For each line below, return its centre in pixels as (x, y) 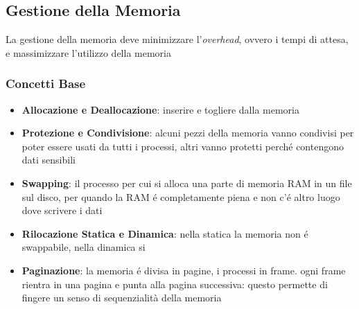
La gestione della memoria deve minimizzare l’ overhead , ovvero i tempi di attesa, (177, 39)
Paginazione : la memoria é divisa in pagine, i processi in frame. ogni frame (184, 270)
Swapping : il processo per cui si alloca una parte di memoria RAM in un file (187, 183)
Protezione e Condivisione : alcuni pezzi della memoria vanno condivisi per (188, 133)
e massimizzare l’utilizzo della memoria (88, 52)
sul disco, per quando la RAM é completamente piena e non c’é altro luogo (181, 196)
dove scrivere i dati (62, 210)
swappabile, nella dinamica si (84, 247)
